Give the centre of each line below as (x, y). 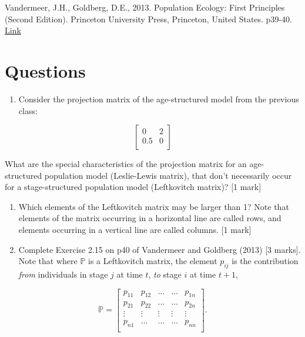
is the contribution (265, 261)
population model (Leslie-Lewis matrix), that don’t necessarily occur (168, 175)
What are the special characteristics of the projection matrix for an (126, 164)
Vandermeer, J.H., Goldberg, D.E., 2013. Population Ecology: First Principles (145, 7)
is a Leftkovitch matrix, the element (153, 261)
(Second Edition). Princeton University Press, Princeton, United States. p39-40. (148, 19)
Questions (45, 70)
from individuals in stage (63, 274)
